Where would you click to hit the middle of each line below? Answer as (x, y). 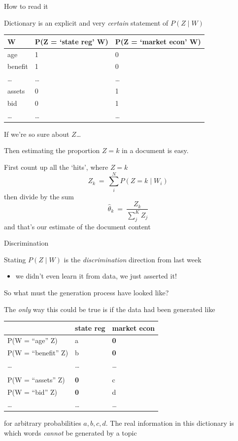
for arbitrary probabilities (43, 423)
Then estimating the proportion (52, 150)
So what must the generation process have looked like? (86, 292)
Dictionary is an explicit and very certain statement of (86, 22)
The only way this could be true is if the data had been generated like (110, 309)
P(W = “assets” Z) (36, 380)
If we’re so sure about (37, 134)
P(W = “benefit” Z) (38, 353)
